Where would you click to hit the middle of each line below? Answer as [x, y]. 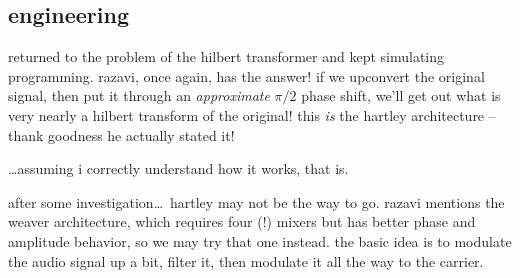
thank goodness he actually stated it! [121, 134]
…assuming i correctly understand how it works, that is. [178, 168]
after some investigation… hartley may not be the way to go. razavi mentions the [256, 201]
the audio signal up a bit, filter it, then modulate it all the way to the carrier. [246, 260]
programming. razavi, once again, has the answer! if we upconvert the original [246, 75]
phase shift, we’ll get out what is [401, 95]
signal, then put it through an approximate [139, 95]
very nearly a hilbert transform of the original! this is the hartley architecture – [252, 114]
